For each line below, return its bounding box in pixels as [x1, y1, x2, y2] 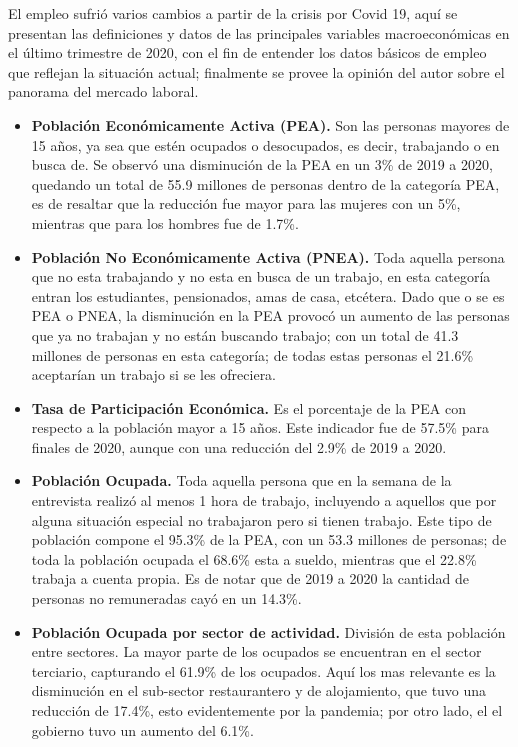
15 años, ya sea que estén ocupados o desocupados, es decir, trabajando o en [31, 134, 500, 155]
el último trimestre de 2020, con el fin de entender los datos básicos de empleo [8, 42, 487, 63]
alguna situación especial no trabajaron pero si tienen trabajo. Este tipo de [31, 509, 492, 530]
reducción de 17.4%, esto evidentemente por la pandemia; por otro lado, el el [31, 700, 503, 720]
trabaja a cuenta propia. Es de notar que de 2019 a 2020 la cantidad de [31, 568, 469, 589]
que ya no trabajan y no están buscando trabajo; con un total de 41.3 [31, 324, 459, 345]
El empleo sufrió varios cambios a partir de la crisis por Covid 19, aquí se [8, 3, 458, 23]
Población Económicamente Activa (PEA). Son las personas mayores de [31, 114, 510, 135]
